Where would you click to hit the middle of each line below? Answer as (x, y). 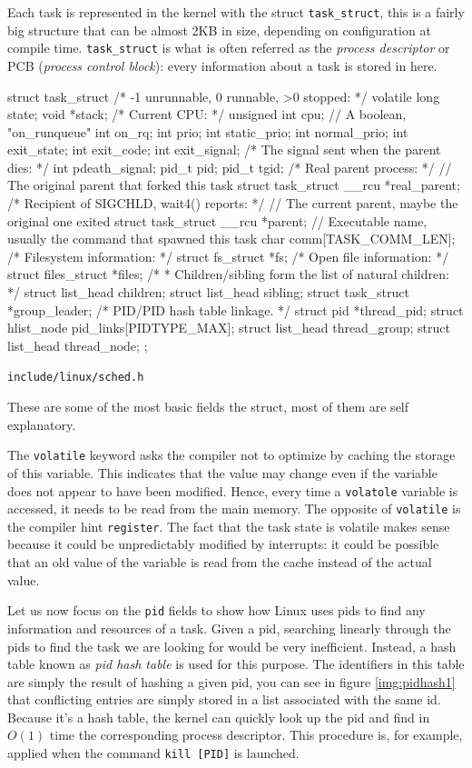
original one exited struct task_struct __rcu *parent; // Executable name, (217, 220)
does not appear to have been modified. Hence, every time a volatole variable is (233, 490)
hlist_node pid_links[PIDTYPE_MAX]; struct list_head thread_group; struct (229, 328)
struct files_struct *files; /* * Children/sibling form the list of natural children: (228, 274)
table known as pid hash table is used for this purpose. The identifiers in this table (236, 664)
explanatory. (42, 424)
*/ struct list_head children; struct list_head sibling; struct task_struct (209, 292)
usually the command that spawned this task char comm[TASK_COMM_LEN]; (231, 239)
